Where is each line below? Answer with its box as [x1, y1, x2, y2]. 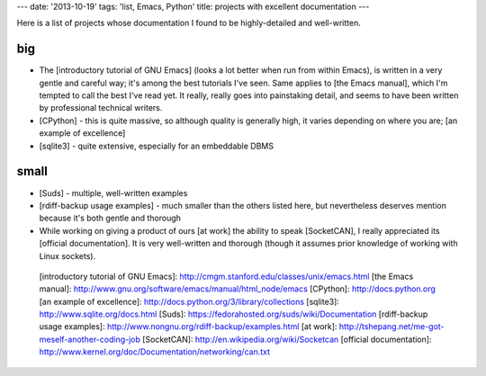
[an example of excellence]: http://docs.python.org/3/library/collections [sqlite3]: [39, 296, 339, 307]
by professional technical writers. [39, 103, 163, 113]
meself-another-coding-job [39, 334, 141, 345]
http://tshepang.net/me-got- [338, 321, 445, 332]
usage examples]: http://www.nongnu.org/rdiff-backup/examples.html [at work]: [39, 321, 337, 332]
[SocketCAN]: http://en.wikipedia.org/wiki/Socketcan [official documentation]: [142, 334, 432, 345]
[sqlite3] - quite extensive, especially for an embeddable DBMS [39, 140, 274, 151]
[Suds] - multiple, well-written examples [39, 187, 188, 198]
